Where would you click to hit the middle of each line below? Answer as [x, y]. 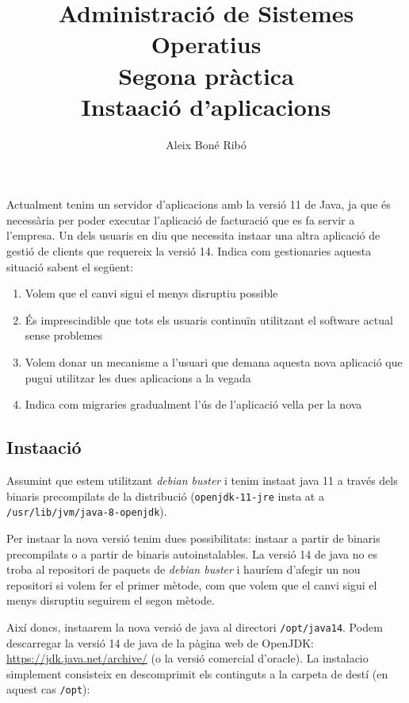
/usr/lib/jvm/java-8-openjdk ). [87, 511]
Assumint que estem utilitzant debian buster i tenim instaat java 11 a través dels [202, 480]
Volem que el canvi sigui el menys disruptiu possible [151, 293]
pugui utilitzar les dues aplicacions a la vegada [138, 377]
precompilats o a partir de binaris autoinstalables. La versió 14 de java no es [192, 553]
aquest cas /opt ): [48, 689]
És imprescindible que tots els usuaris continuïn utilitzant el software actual [209, 319]
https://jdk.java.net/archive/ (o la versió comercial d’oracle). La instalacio [187, 658]
